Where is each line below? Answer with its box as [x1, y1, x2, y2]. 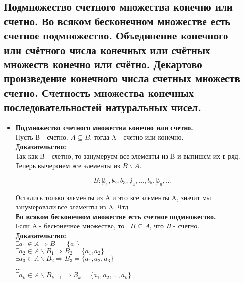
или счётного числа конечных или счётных [4, 42, 210, 57]
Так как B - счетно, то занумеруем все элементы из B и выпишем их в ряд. [15, 151, 240, 161]
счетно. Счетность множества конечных [4, 85, 194, 100]
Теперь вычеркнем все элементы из [15, 160, 120, 170]
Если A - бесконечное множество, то [15, 221, 125, 231]
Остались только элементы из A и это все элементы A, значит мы [15, 192, 211, 202]
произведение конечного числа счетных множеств [4, 71, 240, 86]
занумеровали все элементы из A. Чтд [15, 202, 129, 212]
